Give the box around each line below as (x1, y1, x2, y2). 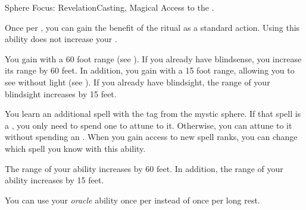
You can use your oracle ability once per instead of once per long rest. (5, 193, 260, 206)
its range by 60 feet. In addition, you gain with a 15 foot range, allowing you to (5, 64, 295, 77)
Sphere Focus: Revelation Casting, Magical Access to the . (5, 1, 214, 13)
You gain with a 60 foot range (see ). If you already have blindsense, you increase (5, 52, 302, 65)
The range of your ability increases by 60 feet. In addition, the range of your (5, 162, 283, 174)
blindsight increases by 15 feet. (5, 87, 117, 100)
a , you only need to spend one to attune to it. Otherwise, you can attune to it (5, 119, 292, 131)
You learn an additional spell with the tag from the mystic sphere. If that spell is (5, 107, 301, 120)
